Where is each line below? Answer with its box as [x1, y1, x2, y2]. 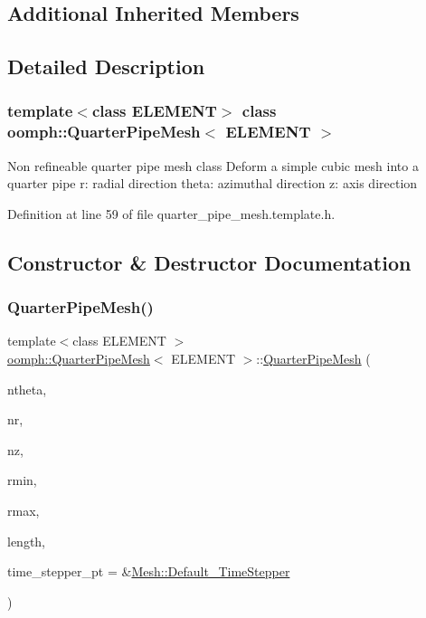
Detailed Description [7, 52, 205, 81]
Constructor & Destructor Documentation [7, 248, 412, 276]
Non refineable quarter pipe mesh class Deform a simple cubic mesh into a [7, 156, 419, 175]
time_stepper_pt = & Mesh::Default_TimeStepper [7, 562, 290, 581]
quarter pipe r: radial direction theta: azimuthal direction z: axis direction [7, 174, 418, 193]
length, [7, 531, 46, 550]
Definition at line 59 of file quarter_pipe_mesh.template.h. [7, 204, 336, 223]
